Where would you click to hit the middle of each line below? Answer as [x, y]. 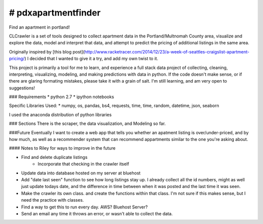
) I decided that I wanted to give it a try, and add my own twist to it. [91, 59]
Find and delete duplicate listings [54, 157]
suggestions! [22, 88]
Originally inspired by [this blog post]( [47, 52]
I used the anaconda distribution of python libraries [60, 115]
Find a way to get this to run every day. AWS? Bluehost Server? [85, 207]
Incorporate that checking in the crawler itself [83, 164]
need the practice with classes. [53, 200]
